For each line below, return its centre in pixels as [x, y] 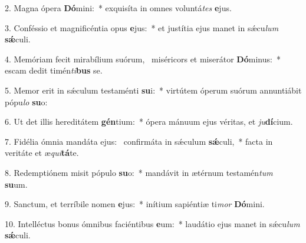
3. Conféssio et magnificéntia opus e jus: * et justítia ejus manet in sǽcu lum [142, 27]
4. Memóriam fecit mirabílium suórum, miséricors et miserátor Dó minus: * [143, 59]
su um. [16, 184]
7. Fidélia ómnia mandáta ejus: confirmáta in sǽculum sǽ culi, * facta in [139, 141]
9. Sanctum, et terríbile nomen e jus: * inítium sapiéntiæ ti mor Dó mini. [135, 204]
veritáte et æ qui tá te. [42, 153]
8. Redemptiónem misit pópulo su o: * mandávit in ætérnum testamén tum [139, 172]
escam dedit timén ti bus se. [54, 70]
